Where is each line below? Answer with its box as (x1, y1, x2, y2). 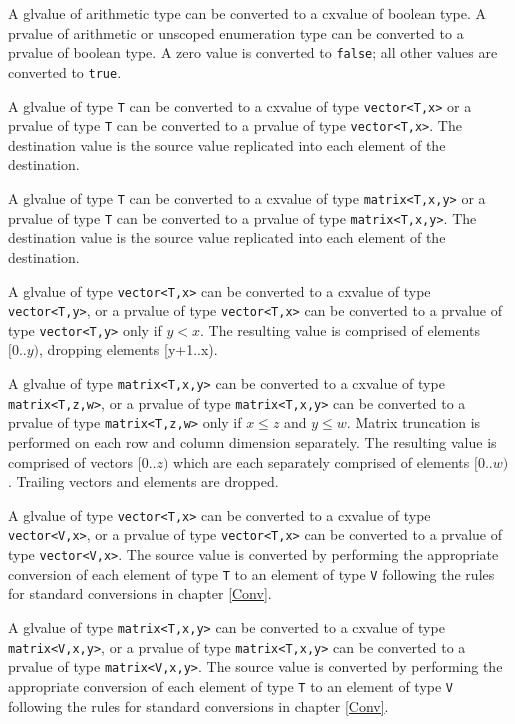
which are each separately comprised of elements (173, 451, 470, 472)
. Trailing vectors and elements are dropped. (8, 471, 279, 492)
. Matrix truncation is (346, 412, 481, 433)
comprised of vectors (8, 451, 134, 472)
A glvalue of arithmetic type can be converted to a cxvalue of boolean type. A (8, 3, 487, 23)
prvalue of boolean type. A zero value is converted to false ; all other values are (8, 42, 498, 63)
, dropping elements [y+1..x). (39, 339, 218, 360)
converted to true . (8, 61, 122, 82)
